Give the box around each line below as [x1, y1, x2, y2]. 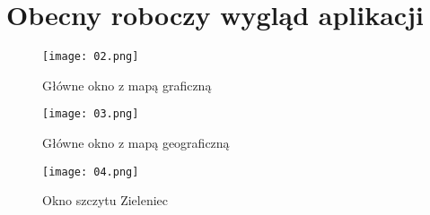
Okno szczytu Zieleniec [42, 191, 169, 210]
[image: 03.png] [42, 107, 139, 121]
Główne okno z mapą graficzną [42, 75, 212, 94]
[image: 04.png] [42, 165, 139, 178]
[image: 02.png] [42, 50, 139, 64]
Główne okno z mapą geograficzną [42, 133, 230, 152]
